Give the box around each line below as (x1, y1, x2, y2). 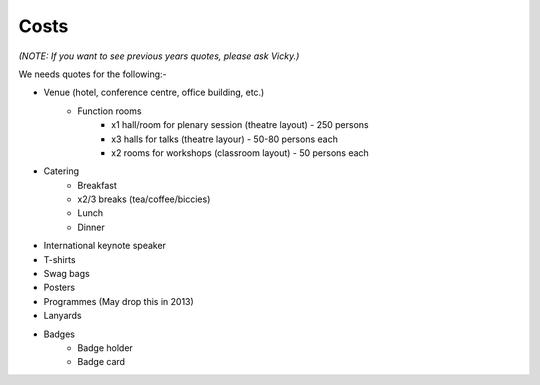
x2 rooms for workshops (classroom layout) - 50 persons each (111, 146, 369, 159)
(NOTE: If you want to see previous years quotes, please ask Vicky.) (18, 50, 300, 62)
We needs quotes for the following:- (18, 68, 167, 80)
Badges (43, 328, 75, 340)
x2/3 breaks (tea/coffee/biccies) (77, 193, 211, 205)
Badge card (77, 356, 125, 368)
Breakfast (77, 179, 117, 191)
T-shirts (43, 253, 76, 265)
